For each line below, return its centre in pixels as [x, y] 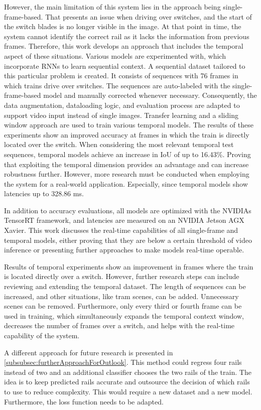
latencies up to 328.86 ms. [44, 193]
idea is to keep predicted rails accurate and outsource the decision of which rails [127, 382]
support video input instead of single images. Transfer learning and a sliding [121, 115]
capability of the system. [42, 335]
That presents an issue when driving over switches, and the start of [149, 16]
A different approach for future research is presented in [89, 352]
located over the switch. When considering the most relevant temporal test [119, 144]
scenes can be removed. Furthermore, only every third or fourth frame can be [123, 306]
